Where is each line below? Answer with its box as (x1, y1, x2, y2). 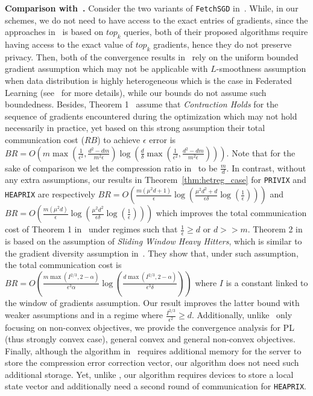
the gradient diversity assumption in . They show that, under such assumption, (5, 246, 299, 259)
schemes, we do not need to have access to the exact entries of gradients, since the (5, 13, 308, 26)
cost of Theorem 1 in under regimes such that (5, 223, 178, 235)
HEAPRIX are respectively (5, 188, 95, 200)
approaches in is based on (5, 25, 104, 38)
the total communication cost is (5, 258, 122, 271)
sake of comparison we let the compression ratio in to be (5, 161, 218, 174)
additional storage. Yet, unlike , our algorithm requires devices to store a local (5, 368, 294, 380)
